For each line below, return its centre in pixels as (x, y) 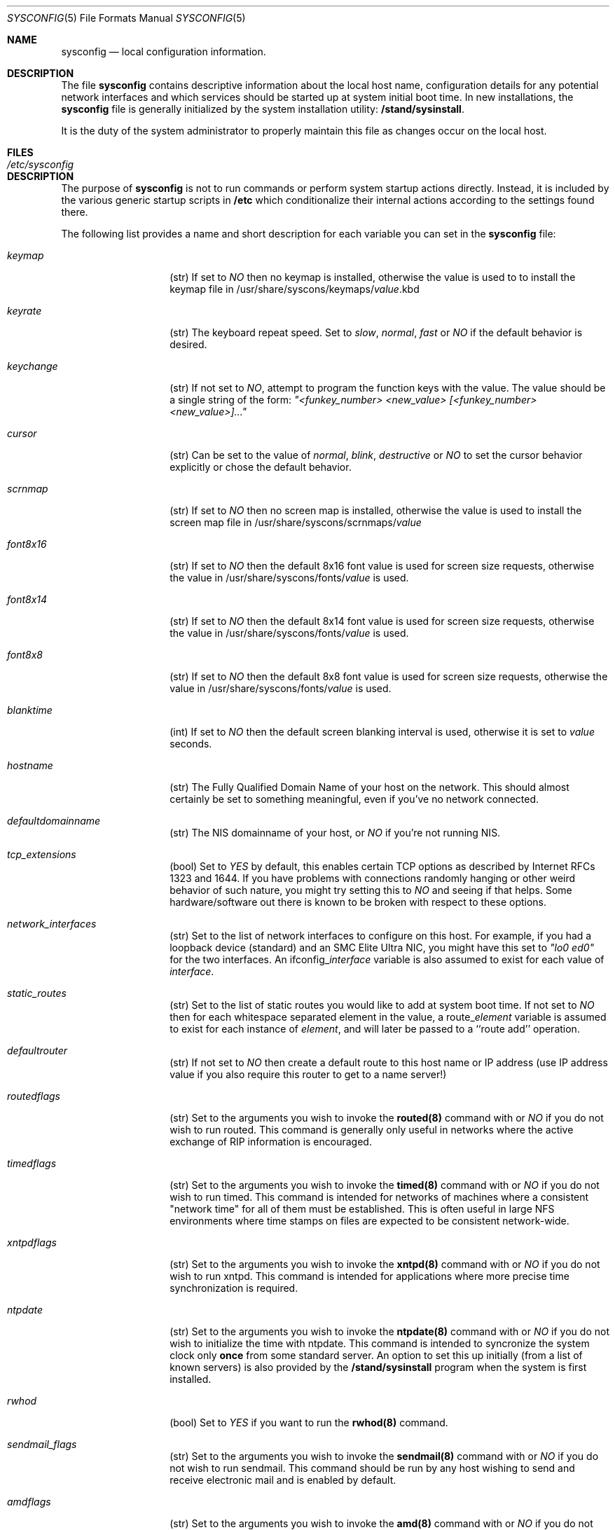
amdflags (29, 1502)
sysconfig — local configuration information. (164, 51)
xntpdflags (32, 1242)
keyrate (25, 311)
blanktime (30, 710)
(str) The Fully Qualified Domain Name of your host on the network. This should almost (369, 787)
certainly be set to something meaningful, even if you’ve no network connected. (354, 799)
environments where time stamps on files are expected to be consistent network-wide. (369, 1221)
